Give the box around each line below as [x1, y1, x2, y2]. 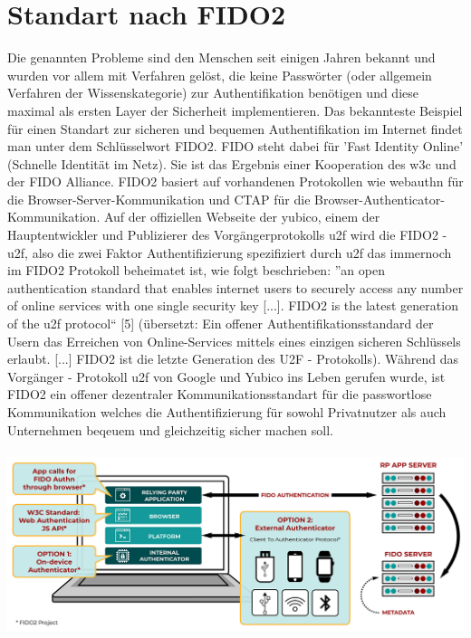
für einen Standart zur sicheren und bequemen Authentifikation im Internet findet [7, 119, 463, 138]
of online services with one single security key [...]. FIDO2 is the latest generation [7, 296, 458, 315]
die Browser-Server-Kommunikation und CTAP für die [7, 189, 311, 208]
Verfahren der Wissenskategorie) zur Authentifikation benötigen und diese [7, 83, 418, 102]
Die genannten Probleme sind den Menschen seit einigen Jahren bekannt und [7, 48, 436, 67]
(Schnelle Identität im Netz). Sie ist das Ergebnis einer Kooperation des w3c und [7, 154, 457, 173]
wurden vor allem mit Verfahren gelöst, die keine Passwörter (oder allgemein [7, 65, 432, 84]
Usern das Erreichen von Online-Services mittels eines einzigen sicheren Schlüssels [7, 331, 461, 350]
